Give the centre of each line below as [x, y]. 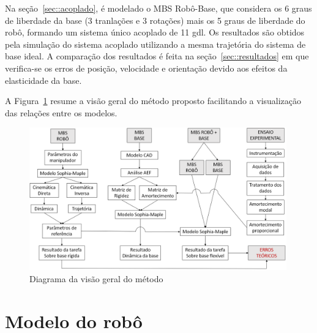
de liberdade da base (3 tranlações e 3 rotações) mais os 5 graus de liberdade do [155, 20]
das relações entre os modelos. [61, 112]
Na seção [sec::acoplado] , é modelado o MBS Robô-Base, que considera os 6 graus [158, 8]
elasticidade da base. [43, 80]
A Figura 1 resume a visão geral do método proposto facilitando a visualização [153, 101]
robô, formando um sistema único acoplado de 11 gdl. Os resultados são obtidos [155, 32]
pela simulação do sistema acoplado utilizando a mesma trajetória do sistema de [155, 44]
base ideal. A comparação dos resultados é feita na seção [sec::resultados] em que [157, 56]
